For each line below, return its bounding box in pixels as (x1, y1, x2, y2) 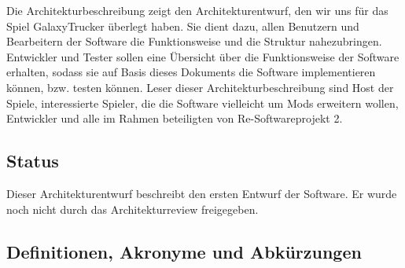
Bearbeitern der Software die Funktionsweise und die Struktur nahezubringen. (6, 33, 382, 50)
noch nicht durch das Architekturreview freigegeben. (6, 200, 259, 217)
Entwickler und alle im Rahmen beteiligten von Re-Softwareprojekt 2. (6, 110, 343, 127)
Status (6, 149, 59, 173)
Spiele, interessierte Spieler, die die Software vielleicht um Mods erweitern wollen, (6, 94, 399, 111)
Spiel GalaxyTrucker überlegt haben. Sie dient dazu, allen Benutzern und (6, 17, 359, 34)
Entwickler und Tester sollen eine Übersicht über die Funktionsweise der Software (6, 48, 399, 64)
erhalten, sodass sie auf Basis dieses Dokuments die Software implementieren (6, 64, 376, 80)
